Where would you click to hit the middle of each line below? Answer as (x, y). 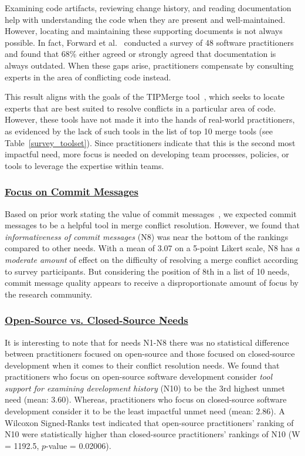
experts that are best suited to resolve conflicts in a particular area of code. (140, 108)
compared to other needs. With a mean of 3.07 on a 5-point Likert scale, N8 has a (152, 248)
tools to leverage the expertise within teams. (84, 165)
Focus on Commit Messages (72, 192)
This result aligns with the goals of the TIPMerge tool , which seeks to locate (145, 97)
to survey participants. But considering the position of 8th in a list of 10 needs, (147, 271)
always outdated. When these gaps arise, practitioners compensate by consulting (149, 65)
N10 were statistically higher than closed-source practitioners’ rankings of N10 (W (152, 434)
